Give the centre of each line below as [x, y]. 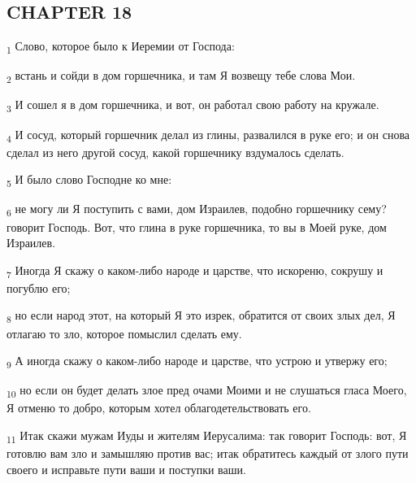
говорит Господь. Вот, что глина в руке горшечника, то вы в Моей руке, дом [197, 226]
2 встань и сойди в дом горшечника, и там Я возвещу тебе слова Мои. [181, 76]
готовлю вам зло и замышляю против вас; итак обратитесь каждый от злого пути [208, 453]
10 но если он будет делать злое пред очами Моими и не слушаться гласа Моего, [207, 391]
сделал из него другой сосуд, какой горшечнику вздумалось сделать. [175, 152]
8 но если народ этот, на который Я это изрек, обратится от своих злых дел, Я [201, 316]
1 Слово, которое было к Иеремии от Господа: [121, 47]
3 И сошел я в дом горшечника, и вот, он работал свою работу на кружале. [193, 106]
